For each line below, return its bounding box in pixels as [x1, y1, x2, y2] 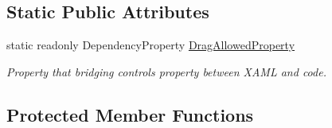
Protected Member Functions [6, 102, 254, 126]
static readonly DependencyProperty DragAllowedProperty [6, 37, 295, 53]
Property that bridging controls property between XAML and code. [6, 63, 326, 80]
